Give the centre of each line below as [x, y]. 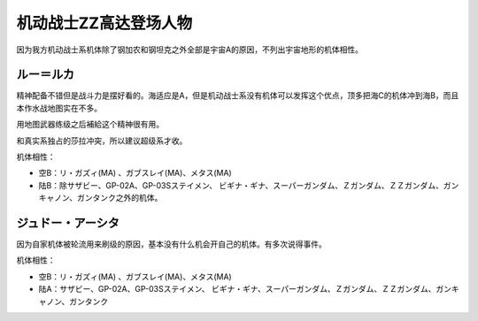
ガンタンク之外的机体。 [119, 198]
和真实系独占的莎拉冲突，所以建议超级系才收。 [102, 141]
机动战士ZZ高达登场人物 [104, 23]
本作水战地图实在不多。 [59, 108]
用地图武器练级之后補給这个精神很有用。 [90, 125]
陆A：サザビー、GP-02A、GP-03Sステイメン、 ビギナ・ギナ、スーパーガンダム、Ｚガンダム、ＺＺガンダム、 [237, 289]
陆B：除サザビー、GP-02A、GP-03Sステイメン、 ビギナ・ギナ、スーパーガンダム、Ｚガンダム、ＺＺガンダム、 [241, 185]
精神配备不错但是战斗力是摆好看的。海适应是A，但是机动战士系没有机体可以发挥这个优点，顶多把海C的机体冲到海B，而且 [238, 96]
